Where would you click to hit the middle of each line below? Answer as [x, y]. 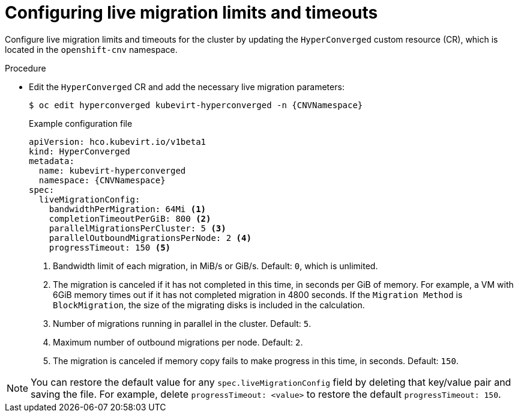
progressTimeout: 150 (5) [110, 247]
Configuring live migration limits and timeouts [191, 13]
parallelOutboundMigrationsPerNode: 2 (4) [150, 238]
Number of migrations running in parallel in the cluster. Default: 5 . [182, 323]
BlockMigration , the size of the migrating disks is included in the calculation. [209, 305]
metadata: [52, 161]
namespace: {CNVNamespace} [102, 180]
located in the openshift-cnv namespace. [91, 49]
